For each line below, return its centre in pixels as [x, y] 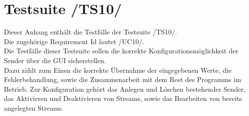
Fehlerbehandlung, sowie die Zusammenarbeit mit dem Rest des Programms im [123, 79]
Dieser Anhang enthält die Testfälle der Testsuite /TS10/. [91, 32]
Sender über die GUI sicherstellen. [55, 60]
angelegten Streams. [34, 108]
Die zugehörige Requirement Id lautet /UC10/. [74, 41]
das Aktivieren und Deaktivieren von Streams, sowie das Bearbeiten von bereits [123, 98]
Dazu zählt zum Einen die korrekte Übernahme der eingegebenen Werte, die [118, 70]
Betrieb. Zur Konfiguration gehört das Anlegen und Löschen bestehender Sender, [125, 89]
